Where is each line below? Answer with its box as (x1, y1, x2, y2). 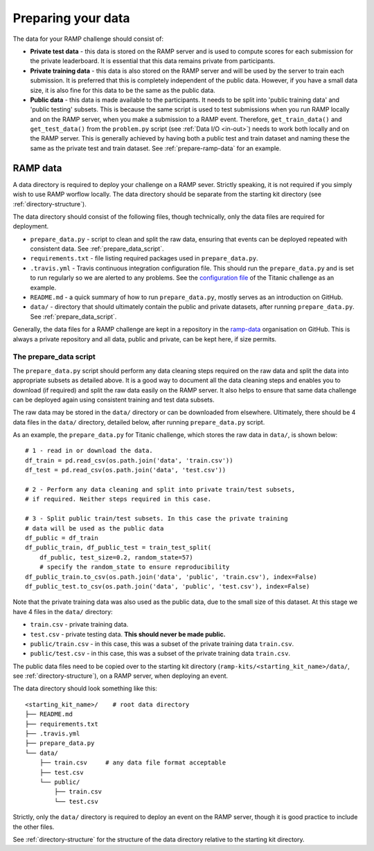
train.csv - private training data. (30, 620, 129, 629)
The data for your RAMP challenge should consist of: (12, 35, 164, 43)
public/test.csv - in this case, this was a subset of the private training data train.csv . (30, 650, 291, 658)
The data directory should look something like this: (12, 684, 157, 692)
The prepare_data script (12, 352, 96, 361)
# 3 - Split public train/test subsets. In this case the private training (25, 514, 288, 523)
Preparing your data (12, 10, 131, 26)
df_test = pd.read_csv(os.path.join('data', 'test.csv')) (25, 466, 226, 474)
